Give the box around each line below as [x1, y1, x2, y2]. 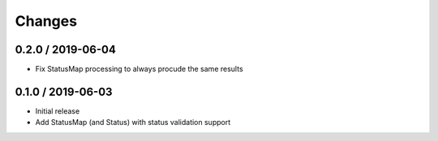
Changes [15, 12, 77, 30]
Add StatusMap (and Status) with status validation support [35, 118, 231, 127]
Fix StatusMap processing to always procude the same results [35, 64, 243, 74]
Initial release [35, 106, 80, 116]
